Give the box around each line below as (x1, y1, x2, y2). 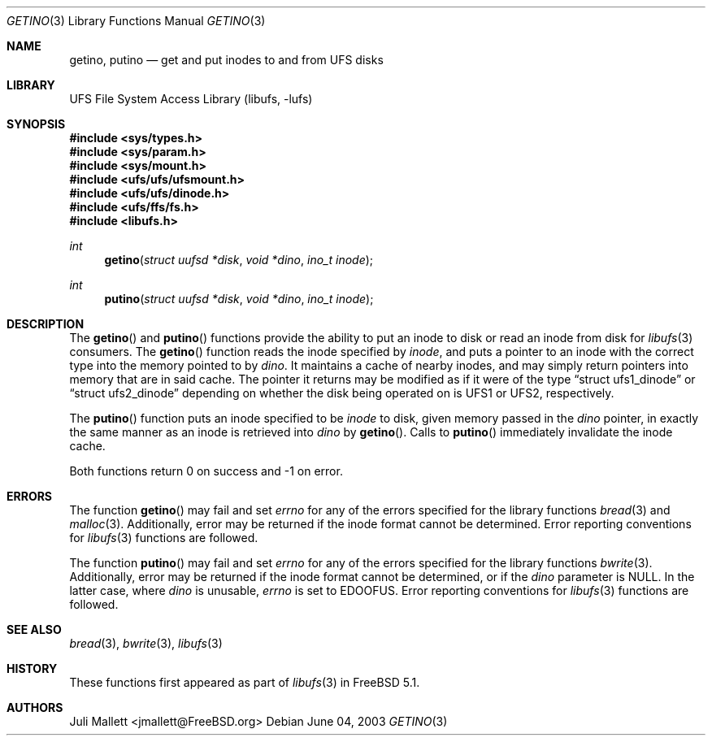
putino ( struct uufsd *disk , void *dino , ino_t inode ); (104, 292, 374, 306)
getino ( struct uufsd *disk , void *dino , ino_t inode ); (104, 253, 374, 267)
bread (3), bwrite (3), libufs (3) (69, 636, 223, 650)
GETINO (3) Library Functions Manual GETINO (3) (7, 14, 266, 28)
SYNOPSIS (7, 117, 66, 131)
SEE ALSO (7, 623, 62, 636)
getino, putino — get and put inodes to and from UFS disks (69, 53, 384, 67)
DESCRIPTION (7, 317, 85, 331)
